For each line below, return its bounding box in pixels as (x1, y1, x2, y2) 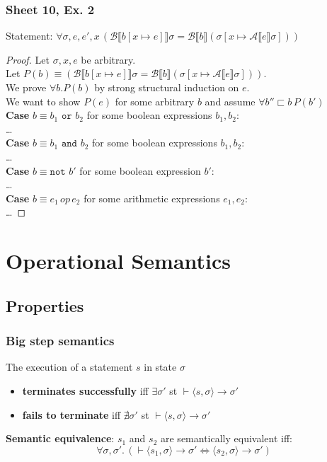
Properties (6, 294, 84, 316)
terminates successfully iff (22, 383, 149, 398)
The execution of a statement (6, 359, 133, 374)
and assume (205, 93, 256, 108)
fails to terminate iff (22, 407, 121, 422)
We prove (6, 80, 47, 94)
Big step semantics (6, 332, 115, 350)
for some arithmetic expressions (84, 190, 220, 205)
